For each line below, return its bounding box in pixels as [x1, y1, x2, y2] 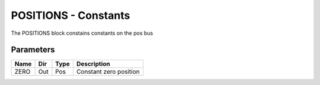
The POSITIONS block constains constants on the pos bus [11, 30, 153, 37]
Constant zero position [76, 68, 140, 76]
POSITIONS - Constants [11, 9, 130, 22]
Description [76, 60, 111, 68]
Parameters [11, 45, 55, 55]
